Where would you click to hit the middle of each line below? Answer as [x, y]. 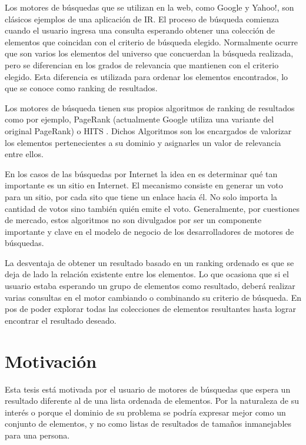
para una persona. [37, 435]
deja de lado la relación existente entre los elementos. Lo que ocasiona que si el [147, 274]
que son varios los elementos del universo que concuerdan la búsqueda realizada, [149, 53]
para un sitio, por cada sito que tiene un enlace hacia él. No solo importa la [141, 196]
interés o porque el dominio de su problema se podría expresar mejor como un [145, 412]
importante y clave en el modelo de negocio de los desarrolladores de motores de [149, 231]
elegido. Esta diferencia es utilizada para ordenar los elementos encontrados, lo [147, 76]
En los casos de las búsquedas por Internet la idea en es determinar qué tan [141, 173]
